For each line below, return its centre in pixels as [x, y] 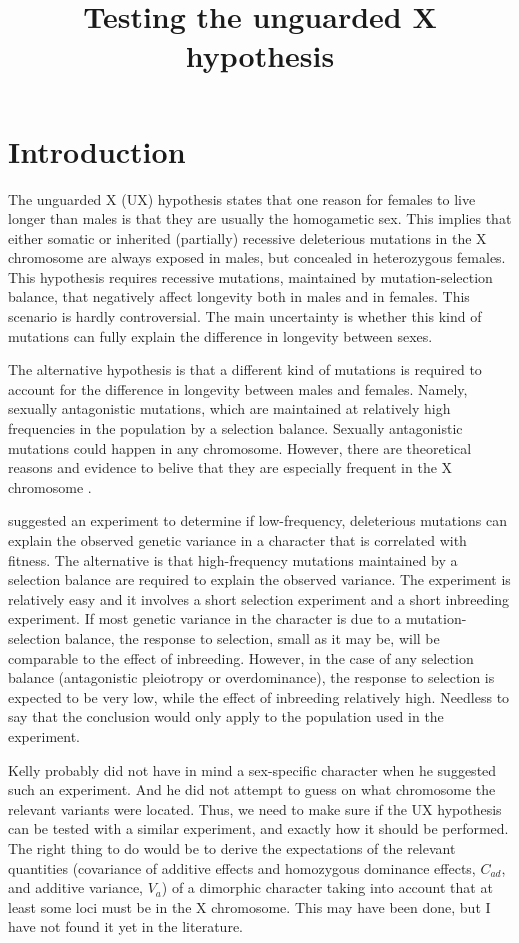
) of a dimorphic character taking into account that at [327, 887]
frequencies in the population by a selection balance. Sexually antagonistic [235, 428]
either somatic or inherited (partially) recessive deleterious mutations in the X [247, 237]
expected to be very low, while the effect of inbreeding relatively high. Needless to [259, 696]
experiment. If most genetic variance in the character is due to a [205, 618]
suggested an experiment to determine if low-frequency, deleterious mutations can [257, 520]
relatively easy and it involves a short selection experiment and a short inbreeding [259, 598]
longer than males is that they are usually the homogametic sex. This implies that [260, 218]
